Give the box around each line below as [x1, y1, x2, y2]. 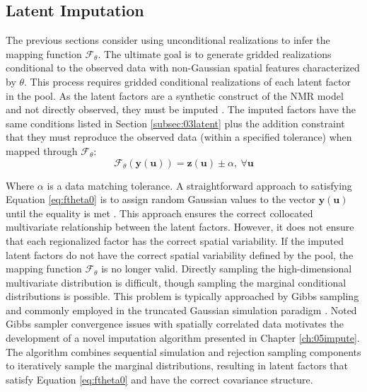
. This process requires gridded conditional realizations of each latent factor [24, 74, 351, 88]
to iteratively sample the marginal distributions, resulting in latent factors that [6, 358, 349, 373]
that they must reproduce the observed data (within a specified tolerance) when [6, 129, 352, 144]
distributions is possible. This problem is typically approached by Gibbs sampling [6, 289, 359, 304]
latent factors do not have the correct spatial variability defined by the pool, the [6, 247, 354, 262]
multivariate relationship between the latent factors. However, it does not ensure [6, 219, 354, 234]
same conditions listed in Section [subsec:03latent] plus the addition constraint [6, 115, 345, 130]
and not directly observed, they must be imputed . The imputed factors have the [6, 102, 356, 117]
